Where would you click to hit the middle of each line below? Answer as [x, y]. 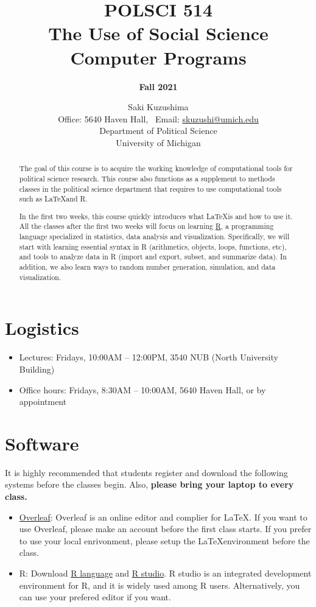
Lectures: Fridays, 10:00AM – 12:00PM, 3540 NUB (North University [149, 357]
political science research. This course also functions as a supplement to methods [147, 178]
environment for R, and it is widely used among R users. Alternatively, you [160, 585]
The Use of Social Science [158, 33]
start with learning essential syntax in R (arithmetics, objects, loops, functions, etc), [153, 246]
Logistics [42, 328]
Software [42, 443]
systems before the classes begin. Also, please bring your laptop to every [149, 484]
